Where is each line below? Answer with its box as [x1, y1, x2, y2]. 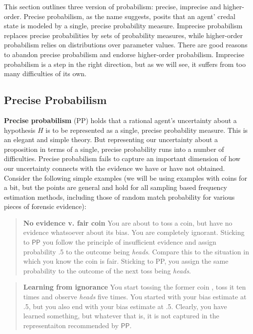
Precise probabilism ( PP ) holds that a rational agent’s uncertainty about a [4, 115, 237, 125]
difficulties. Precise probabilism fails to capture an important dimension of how [4, 153, 241, 164]
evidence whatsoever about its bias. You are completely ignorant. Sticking [23, 227, 245, 237]
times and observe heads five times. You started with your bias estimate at [23, 292, 247, 302]
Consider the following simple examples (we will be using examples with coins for [4, 172, 247, 183]
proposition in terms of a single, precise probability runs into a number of [4, 144, 224, 154]
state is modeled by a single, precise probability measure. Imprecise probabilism [4, 21, 243, 31]
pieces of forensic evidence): [4, 201, 86, 211]
